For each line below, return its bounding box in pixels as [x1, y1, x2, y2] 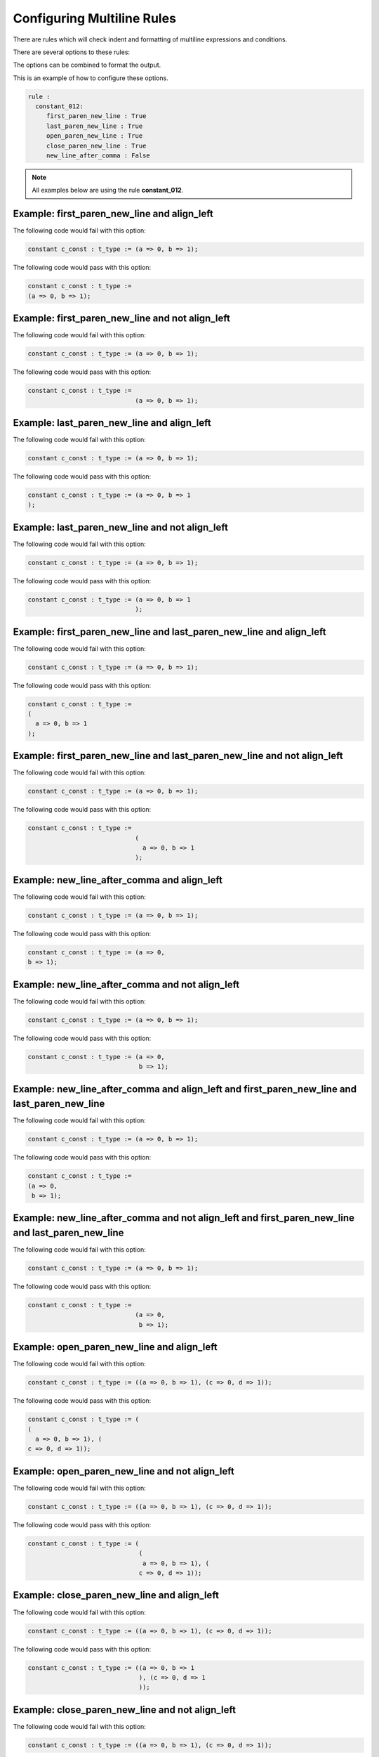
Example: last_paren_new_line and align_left [13, 417, 211, 429]
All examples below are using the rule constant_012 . [32, 186, 184, 195]
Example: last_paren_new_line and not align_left [13, 521, 228, 533]
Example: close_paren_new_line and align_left [13, 1589, 219, 1602]
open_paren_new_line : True [46, 132, 143, 140]
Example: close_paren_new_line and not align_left [13, 1704, 237, 1716]
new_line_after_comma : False [46, 152, 150, 160]
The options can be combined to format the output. [13, 60, 161, 70]
